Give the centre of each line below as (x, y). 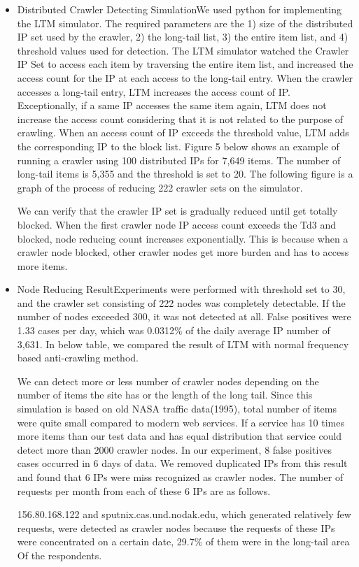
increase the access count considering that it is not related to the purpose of (180, 119)
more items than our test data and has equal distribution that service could (179, 436)
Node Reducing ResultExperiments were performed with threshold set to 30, (181, 289)
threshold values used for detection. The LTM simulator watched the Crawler (183, 50)
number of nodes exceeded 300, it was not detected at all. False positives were (184, 316)
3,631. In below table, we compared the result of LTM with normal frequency (183, 344)
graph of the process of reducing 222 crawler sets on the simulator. (160, 187)
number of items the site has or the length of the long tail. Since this (165, 395)
